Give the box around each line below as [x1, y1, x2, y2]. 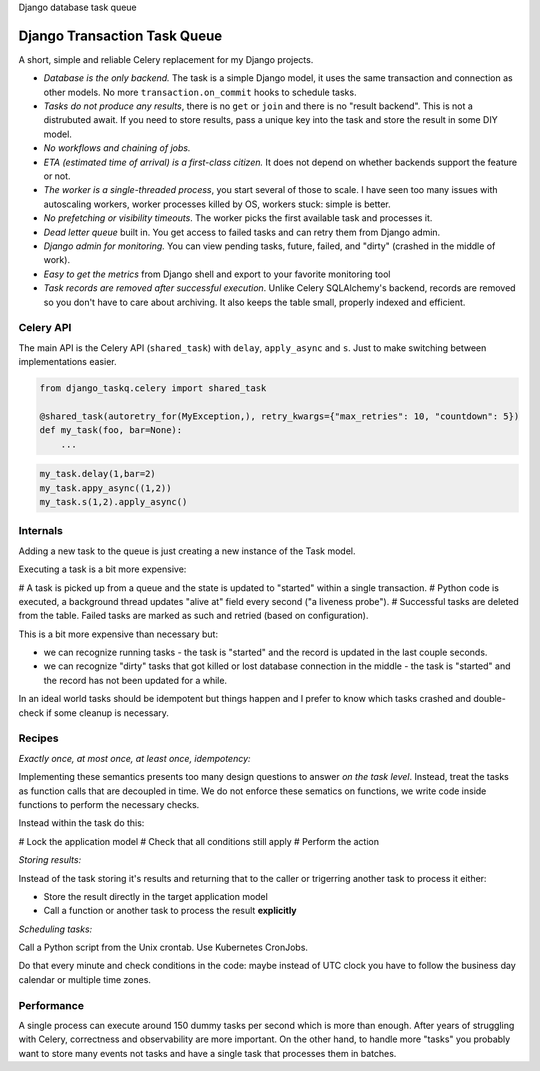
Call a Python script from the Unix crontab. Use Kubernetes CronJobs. [18, 941, 309, 954]
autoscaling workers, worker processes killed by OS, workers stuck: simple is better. [43, 198, 392, 210]
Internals [18, 524, 64, 538]
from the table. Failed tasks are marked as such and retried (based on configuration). [18, 610, 369, 622]
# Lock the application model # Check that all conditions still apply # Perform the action [18, 835, 380, 847]
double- [473, 693, 507, 705]
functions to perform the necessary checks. [18, 798, 200, 810]
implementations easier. [18, 356, 117, 368]
